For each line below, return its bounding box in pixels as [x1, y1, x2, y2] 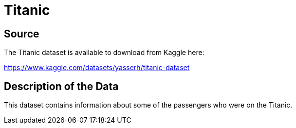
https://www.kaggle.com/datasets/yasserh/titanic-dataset [4, 63, 190, 72]
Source [4, 27, 39, 40]
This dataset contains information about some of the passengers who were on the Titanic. [4, 101, 293, 110]
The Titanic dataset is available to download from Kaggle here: [4, 48, 204, 57]
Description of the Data [4, 80, 119, 92]
